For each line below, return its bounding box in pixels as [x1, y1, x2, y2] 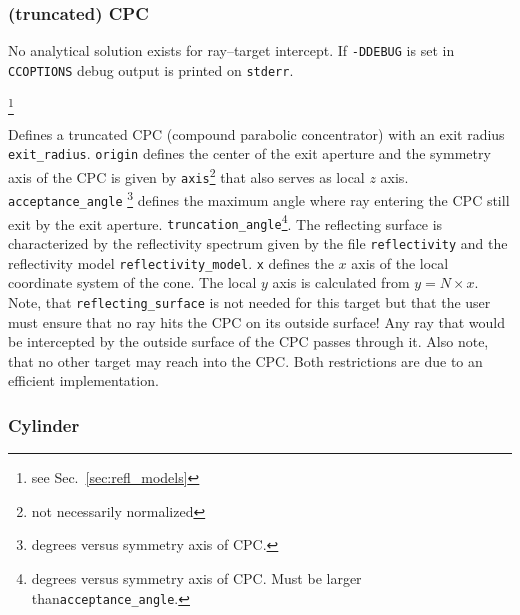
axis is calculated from [272, 272, 410, 293]
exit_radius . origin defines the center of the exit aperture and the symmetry [8, 143, 491, 164]
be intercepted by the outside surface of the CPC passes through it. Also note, [8, 331, 489, 352]
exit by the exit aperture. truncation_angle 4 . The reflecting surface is [8, 210, 443, 234]
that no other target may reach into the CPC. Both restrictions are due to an [8, 350, 483, 371]
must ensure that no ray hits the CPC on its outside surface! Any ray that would [8, 311, 506, 332]
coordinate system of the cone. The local [8, 272, 257, 293]
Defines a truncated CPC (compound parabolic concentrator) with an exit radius [8, 123, 505, 144]
